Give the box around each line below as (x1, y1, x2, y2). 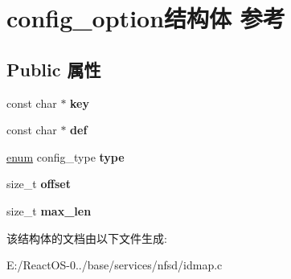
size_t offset (6, 175, 71, 192)
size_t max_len (6, 202, 92, 219)
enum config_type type (6, 148, 125, 165)
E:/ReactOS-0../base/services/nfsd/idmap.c (6, 256, 223, 273)
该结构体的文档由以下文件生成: (6, 229, 167, 246)
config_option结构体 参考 (6, 2, 285, 35)
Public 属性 (6, 56, 101, 81)
